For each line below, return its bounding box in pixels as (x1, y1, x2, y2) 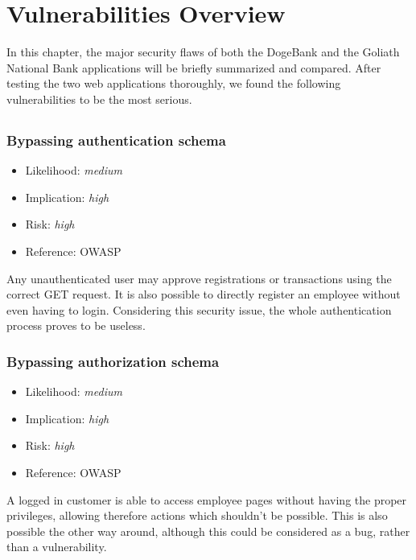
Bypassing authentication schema (6, 130, 226, 150)
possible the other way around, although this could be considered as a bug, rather (6, 522, 410, 539)
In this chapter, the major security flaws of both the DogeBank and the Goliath (6, 43, 400, 60)
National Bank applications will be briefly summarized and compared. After (6, 59, 381, 76)
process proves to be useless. (6, 317, 146, 334)
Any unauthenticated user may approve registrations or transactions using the (6, 270, 392, 286)
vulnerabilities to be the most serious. (6, 90, 192, 107)
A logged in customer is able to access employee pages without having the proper (6, 491, 407, 508)
